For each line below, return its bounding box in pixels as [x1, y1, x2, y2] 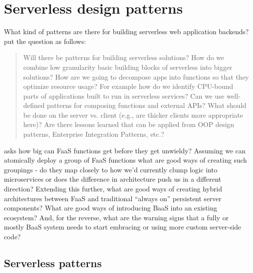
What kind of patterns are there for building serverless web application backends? [4, 26, 249, 37]
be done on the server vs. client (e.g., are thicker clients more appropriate [23, 109, 243, 120]
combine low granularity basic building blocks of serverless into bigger [23, 62, 232, 72]
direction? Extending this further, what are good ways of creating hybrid [4, 184, 222, 194]
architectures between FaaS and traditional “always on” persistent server [4, 193, 222, 203]
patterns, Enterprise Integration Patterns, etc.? [23, 129, 165, 139]
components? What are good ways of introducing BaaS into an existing [4, 203, 217, 213]
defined [23, 100, 45, 110]
